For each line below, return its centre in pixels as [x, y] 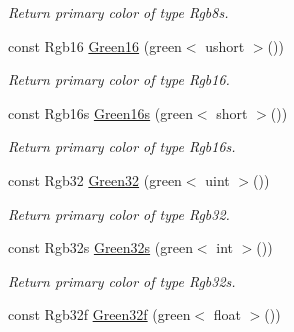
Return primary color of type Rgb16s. [122, 146]
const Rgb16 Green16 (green [95, 45]
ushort [225, 45]
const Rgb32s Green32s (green [100, 247]
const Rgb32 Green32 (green [95, 179]
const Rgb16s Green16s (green [100, 112]
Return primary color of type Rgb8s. [118, 12]
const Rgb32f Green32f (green [99, 314]
